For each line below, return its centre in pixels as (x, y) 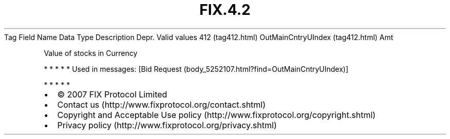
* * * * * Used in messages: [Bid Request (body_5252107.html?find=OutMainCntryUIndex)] (196, 69)
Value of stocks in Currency (91, 53)
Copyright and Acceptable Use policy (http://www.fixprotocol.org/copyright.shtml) (217, 115)
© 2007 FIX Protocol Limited (112, 94)
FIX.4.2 (225, 10)
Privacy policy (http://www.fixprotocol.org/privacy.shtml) (167, 125)
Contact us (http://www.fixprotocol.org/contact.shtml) (162, 104)
